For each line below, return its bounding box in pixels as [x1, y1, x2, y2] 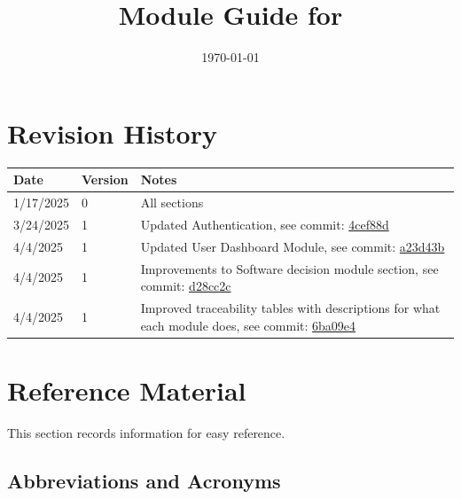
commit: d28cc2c [140, 277, 231, 295]
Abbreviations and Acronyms [7, 466, 281, 494]
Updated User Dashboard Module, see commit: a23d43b [140, 237, 445, 255]
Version [82, 170, 129, 189]
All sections [140, 193, 204, 211]
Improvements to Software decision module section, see [140, 259, 439, 277]
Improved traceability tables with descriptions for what [140, 298, 441, 316]
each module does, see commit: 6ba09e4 [140, 316, 356, 334]
